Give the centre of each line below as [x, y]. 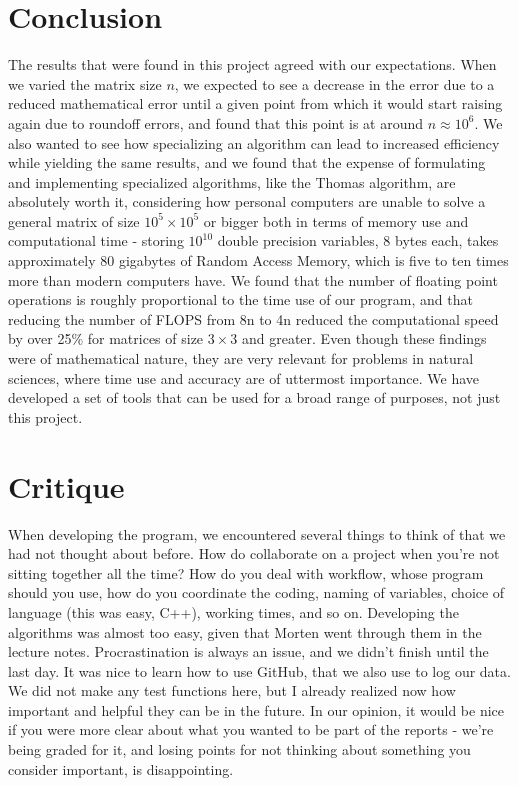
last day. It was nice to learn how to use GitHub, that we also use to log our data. [259, 670]
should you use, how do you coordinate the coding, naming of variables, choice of [256, 592]
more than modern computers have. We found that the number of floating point [253, 279]
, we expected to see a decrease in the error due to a [334, 83]
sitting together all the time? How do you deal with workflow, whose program [246, 572]
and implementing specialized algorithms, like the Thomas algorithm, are [232, 181]
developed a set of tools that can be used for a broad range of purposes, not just [254, 397]
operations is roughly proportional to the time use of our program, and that [240, 299]
